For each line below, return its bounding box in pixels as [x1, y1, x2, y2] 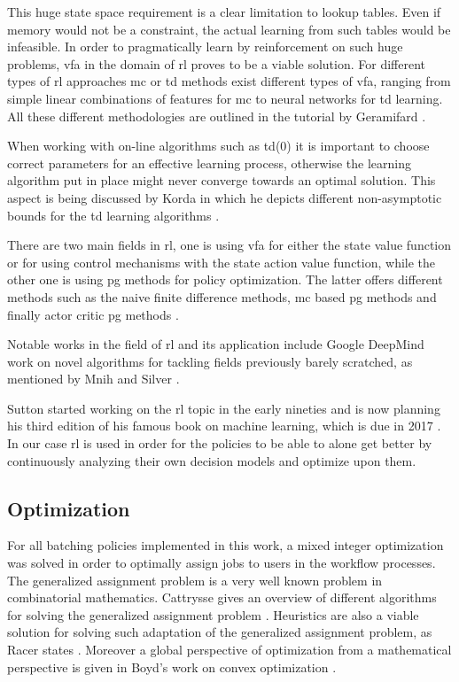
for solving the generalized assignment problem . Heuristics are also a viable [7, 605, 419, 624]
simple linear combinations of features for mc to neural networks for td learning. [7, 89, 443, 107]
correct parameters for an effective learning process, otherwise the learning [7, 153, 412, 172]
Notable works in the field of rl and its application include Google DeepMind [7, 335, 424, 353]
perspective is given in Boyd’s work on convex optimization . [7, 657, 337, 676]
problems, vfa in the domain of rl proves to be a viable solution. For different [7, 54, 426, 73]
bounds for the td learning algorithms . [7, 205, 220, 224]
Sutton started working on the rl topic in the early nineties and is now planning [7, 399, 440, 417]
